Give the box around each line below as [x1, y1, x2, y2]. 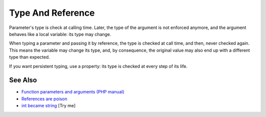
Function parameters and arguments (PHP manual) [21, 89, 125, 95]
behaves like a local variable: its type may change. [9, 31, 111, 37]
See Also [9, 76, 37, 85]
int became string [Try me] [21, 103, 76, 109]
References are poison [21, 96, 67, 102]
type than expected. [9, 54, 50, 60]
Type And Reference [9, 7, 95, 18]
